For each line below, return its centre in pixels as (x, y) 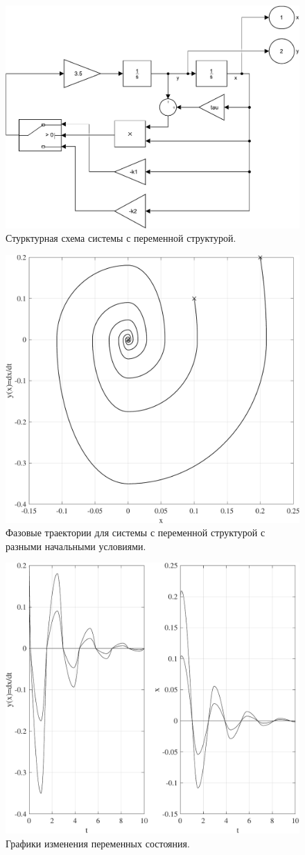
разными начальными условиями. (76, 546)
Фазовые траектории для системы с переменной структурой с (136, 532)
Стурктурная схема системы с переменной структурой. (121, 238)
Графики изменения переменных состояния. (98, 843)
